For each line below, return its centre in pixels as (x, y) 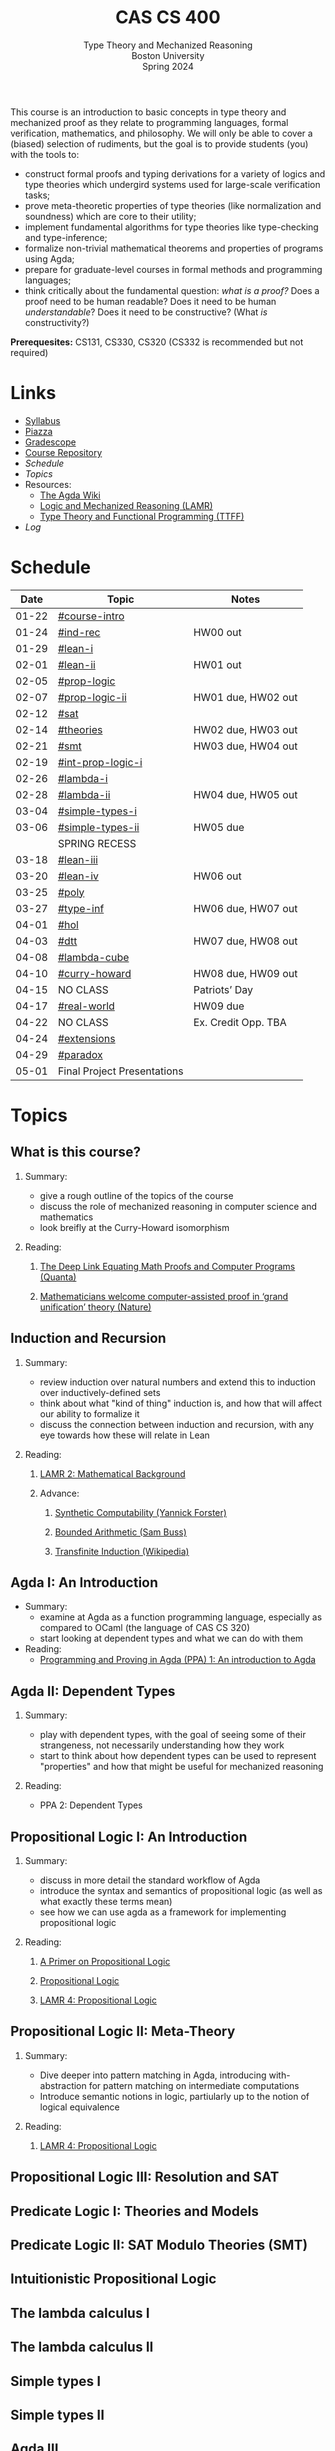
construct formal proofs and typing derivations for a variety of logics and (175, 173)
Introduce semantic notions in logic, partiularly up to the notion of (174, 2096)
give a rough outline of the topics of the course (136, 1195)
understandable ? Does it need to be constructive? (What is (146, 312)
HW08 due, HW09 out (245, 973)
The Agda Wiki (70, 495)
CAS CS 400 (168, 17)
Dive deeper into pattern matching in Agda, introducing (153, 2075)
